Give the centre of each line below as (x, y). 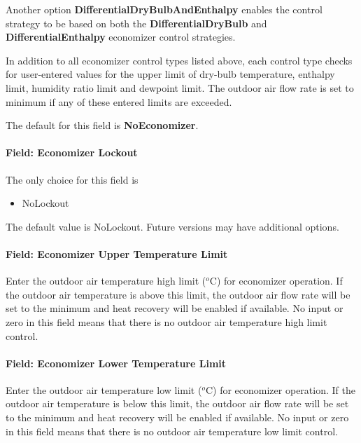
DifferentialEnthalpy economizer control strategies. (121, 37)
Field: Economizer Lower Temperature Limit (116, 363)
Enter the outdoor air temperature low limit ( (104, 389)
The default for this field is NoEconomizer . (102, 125)
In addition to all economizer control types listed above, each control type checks (179, 60)
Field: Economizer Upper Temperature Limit (117, 253)
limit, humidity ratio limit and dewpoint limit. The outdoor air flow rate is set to (180, 87)
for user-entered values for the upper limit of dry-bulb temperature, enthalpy (170, 74)
